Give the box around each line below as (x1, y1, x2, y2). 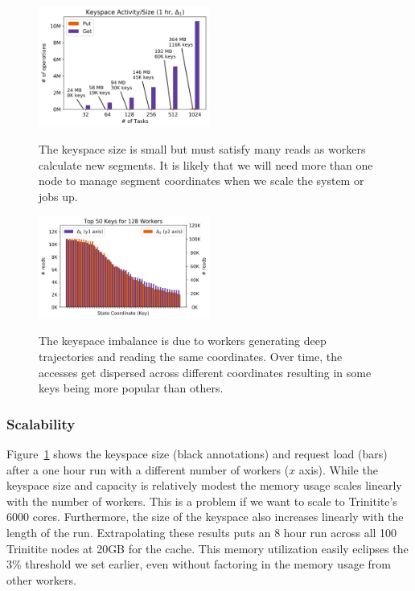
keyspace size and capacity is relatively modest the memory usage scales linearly (6, 477, 402, 494)
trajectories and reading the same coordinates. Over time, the (39, 347, 343, 364)
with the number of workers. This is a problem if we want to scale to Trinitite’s (6, 492, 397, 509)
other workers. (6, 571, 76, 588)
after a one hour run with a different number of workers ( (6, 461, 290, 478)
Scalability (6, 413, 76, 433)
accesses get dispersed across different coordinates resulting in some (39, 363, 372, 380)
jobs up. (39, 188, 78, 205)
